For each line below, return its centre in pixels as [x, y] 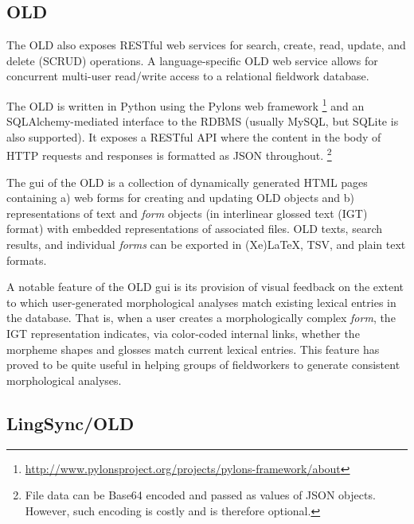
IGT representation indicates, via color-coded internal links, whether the [183, 334]
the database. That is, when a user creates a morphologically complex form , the [201, 318]
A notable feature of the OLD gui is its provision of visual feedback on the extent [205, 287]
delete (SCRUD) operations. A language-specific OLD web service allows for [192, 60]
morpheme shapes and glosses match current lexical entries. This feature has [193, 349]
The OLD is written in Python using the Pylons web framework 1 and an [186, 104]
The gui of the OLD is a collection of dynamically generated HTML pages [187, 182]
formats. [27, 260]
